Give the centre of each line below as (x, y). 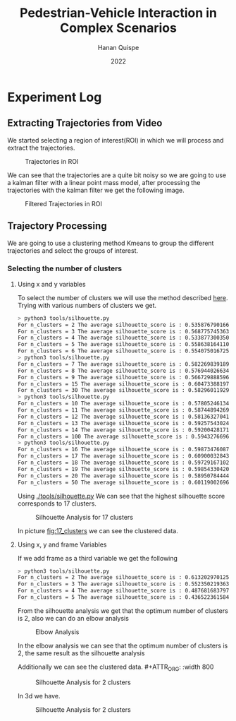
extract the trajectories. (41, 148)
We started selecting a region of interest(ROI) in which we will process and (116, 140)
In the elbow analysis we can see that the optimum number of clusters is (123, 645)
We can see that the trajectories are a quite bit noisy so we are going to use (117, 175)
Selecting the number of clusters (65, 268)
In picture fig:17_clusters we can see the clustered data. (98, 530)
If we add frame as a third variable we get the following (98, 558)
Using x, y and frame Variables (62, 544)
